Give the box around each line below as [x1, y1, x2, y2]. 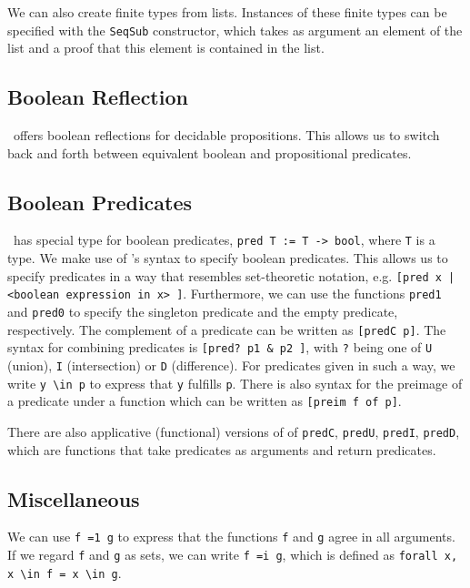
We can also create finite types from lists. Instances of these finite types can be [7, 3, 447, 21]
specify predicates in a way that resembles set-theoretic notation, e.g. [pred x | [7, 266, 455, 285]
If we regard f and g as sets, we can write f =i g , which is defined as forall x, [7, 545, 458, 564]
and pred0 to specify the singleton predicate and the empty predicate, [7, 302, 398, 320]
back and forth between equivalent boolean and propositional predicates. [7, 143, 412, 162]
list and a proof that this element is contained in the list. [7, 38, 325, 57]
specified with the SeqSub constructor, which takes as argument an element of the [7, 20, 463, 39]
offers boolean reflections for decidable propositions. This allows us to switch [13, 126, 440, 145]
